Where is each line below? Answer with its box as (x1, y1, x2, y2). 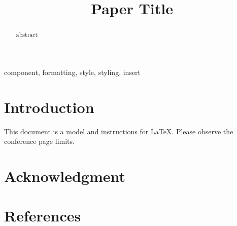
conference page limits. (4, 136, 75, 146)
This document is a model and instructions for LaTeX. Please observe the (4, 126, 233, 136)
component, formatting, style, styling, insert (4, 66, 141, 77)
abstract (16, 30, 38, 39)
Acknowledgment (4, 165, 125, 186)
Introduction (4, 96, 94, 117)
